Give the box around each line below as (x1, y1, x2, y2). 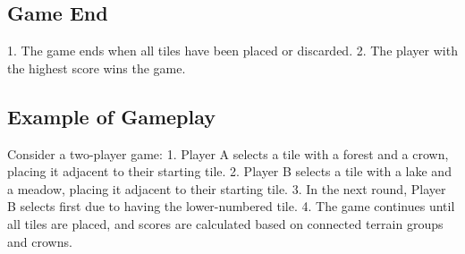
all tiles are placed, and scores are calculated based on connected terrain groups (7, 214, 444, 233)
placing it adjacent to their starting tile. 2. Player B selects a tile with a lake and (7, 162, 452, 181)
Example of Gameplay (7, 102, 216, 130)
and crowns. (7, 232, 72, 250)
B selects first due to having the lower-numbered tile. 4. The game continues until (7, 197, 455, 216)
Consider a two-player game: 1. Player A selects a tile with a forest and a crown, (7, 144, 449, 163)
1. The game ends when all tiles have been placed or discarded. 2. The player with (7, 41, 458, 60)
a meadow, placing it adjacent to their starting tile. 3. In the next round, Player (7, 179, 446, 198)
